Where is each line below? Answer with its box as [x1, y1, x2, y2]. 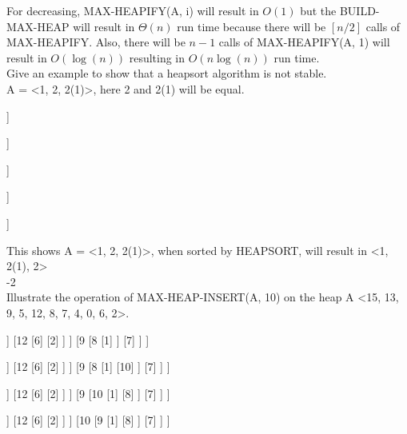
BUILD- [339, 2, 380, 18]
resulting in [129, 49, 186, 66]
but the [300, 2, 337, 18]
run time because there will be [177, 18, 326, 34]
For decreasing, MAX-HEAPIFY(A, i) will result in [6, 2, 259, 18]
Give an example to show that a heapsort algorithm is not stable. [6, 65, 327, 82]
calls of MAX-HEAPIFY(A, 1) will [218, 34, 390, 50]
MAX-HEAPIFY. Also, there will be [6, 34, 186, 50]
